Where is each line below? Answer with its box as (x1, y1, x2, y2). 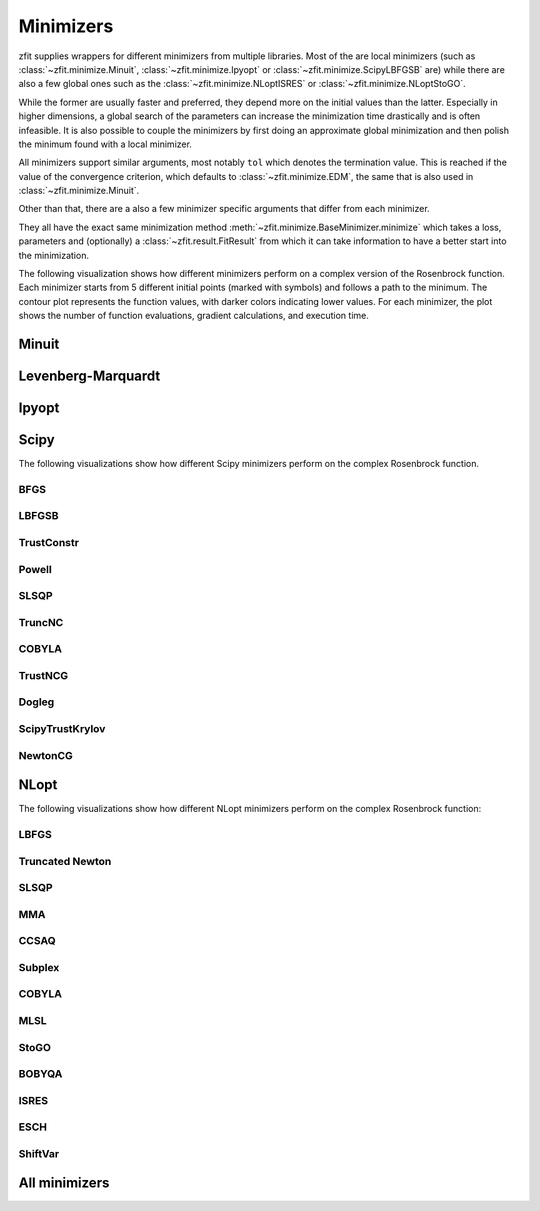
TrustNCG (18, 668, 69, 682)
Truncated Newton (18, 854, 112, 868)
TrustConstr (18, 536, 80, 550)
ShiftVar (18, 1146, 60, 1160)
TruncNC (18, 615, 64, 629)
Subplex (18, 960, 60, 974)
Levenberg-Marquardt (18, 368, 161, 385)
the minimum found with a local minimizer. (18, 138, 192, 150)
